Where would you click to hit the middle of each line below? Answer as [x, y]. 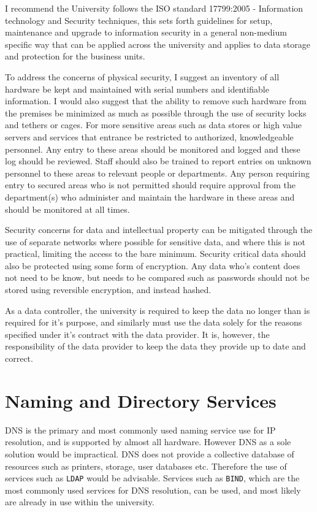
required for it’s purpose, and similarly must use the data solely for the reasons [154, 322]
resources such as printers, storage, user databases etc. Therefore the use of [146, 466]
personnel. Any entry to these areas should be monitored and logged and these [153, 149]
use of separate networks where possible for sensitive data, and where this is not [155, 241]
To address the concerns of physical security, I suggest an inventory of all [142, 76]
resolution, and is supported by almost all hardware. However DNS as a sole [148, 442]
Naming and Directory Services [141, 400]
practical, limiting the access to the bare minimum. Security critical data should [155, 254]
